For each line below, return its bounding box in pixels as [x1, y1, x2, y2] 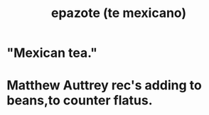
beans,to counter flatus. [6, 92, 154, 109]
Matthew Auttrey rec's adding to [6, 77, 202, 94]
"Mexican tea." [6, 45, 97, 61]
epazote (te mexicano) [51, 5, 186, 21]
